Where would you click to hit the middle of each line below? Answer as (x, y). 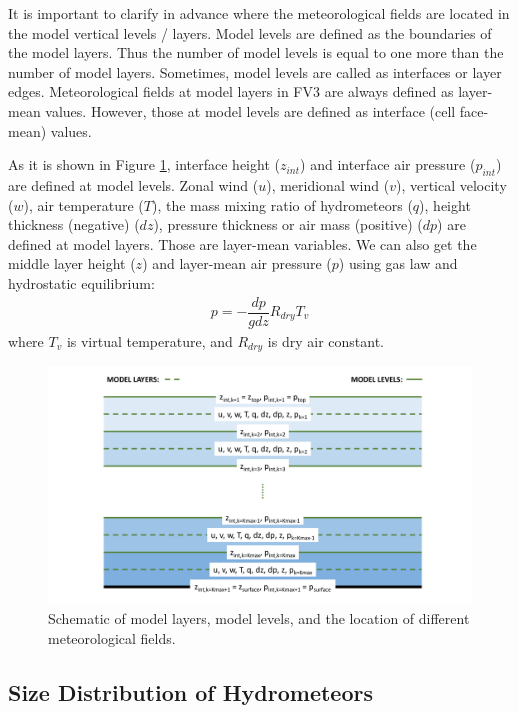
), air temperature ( (83, 204)
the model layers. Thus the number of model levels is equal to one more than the (256, 52)
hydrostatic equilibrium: (81, 282)
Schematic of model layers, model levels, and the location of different (259, 618)
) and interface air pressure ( (388, 164)
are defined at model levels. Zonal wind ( (133, 184)
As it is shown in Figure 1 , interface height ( (144, 164)
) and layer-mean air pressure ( (237, 263)
